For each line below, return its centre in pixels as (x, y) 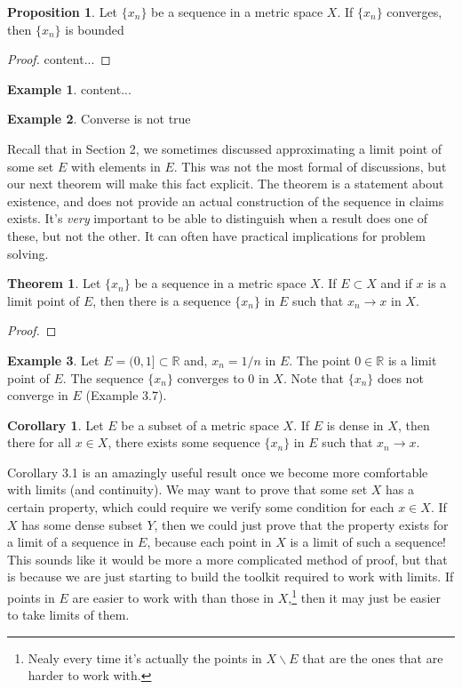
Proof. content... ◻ (59, 59)
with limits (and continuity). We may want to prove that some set (187, 489)
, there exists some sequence (184, 442)
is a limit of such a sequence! (368, 542)
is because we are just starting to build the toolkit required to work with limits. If (231, 577)
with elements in (115, 166)
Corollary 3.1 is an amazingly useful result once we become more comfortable (218, 472)
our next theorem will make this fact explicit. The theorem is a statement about (226, 184)
